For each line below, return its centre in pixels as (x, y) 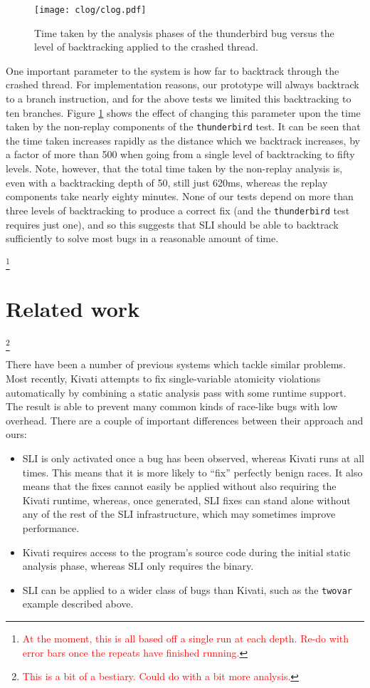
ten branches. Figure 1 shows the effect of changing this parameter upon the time (183, 112)
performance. (51, 528)
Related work (73, 309)
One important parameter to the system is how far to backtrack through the (173, 70)
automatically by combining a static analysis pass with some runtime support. (176, 392)
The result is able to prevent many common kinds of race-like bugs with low (172, 406)
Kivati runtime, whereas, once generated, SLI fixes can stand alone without (186, 500)
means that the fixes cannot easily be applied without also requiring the (179, 486)
